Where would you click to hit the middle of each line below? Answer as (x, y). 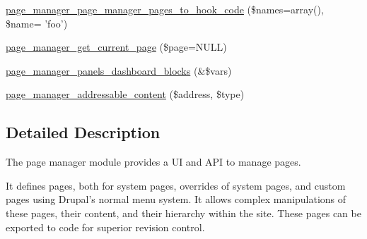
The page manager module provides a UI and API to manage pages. (153, 162)
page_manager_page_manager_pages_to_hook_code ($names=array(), (165, 9)
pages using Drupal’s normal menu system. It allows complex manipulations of (176, 199)
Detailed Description (83, 132)
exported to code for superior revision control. (105, 227)
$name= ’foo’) (37, 23)
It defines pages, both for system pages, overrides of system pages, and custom (176, 185)
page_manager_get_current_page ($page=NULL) (116, 47)
